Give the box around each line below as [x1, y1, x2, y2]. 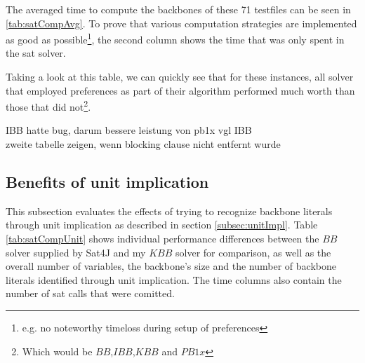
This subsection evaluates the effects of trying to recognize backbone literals [6, 203, 333, 218]
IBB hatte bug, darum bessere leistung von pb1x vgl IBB [6, 123, 252, 137]
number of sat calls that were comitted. [6, 286, 175, 301]
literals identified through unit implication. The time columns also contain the [6, 272, 342, 287]
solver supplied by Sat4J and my [6, 245, 146, 259]
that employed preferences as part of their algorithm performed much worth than [6, 83, 355, 97]
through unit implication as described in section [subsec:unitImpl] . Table [6, 217, 318, 232]
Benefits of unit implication [6, 171, 209, 193]
